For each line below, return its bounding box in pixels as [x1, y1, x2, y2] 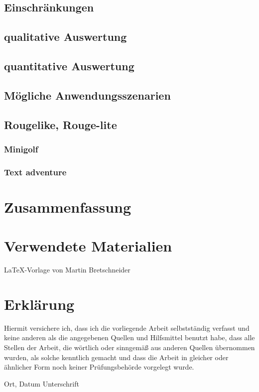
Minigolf [4, 142, 38, 155]
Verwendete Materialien [4, 236, 172, 256]
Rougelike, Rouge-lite [4, 117, 117, 132]
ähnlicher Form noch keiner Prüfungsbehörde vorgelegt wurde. [4, 362, 194, 372]
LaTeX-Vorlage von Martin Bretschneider [4, 264, 130, 275]
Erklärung [4, 293, 75, 314]
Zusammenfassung [4, 196, 131, 217]
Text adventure [4, 165, 67, 178]
